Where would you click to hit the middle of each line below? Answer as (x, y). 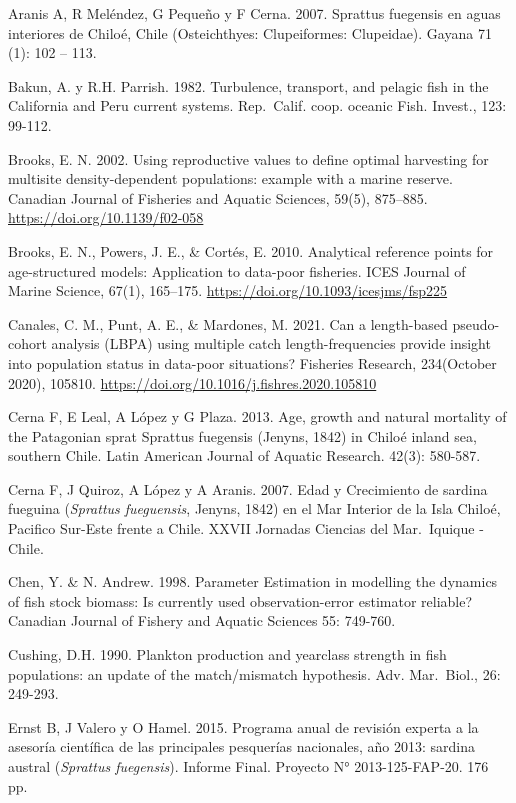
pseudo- (476, 323)
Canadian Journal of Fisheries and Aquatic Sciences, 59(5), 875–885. (218, 197)
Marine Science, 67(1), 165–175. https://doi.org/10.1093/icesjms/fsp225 (228, 290)
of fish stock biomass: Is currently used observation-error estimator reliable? (240, 600)
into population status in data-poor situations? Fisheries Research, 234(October (252, 362)
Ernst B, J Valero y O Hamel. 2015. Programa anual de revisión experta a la (243, 726)
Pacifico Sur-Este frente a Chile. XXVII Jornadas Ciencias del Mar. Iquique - (246, 528)
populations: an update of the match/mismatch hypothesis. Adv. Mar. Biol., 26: (254, 673)
